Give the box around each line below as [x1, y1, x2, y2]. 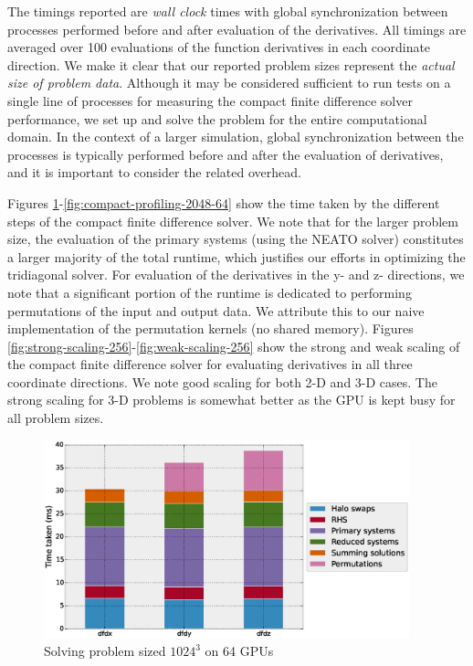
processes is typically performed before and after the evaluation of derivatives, [7, 144, 444, 164]
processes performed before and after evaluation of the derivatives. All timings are [7, 19, 467, 38]
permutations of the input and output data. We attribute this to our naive [7, 301, 425, 320]
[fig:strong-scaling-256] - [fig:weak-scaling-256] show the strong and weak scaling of [7, 336, 460, 355]
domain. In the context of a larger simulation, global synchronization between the [7, 127, 464, 146]
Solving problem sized [44, 641, 166, 661]
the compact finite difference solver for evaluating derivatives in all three [7, 354, 413, 374]
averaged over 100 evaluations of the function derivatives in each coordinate [7, 37, 431, 57]
